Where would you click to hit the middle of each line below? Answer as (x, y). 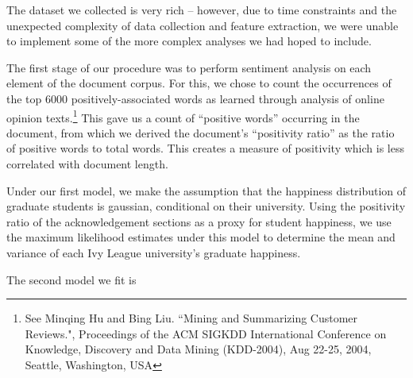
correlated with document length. (87, 164)
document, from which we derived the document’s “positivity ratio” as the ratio (201, 132)
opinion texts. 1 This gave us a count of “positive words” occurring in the (183, 116)
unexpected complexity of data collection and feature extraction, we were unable (203, 25)
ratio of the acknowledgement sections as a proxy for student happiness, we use (199, 221)
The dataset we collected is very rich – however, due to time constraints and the (202, 10)
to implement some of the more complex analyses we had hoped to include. (189, 41)
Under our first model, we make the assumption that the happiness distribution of (206, 190)
